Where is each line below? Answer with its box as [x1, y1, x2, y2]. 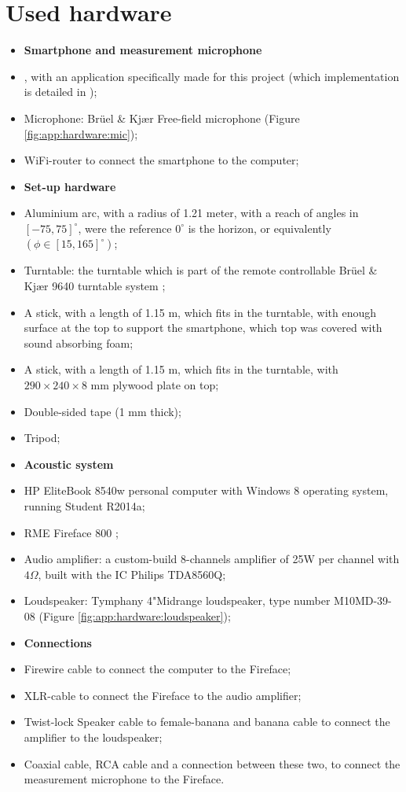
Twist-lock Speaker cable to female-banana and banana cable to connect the [24, 713, 390, 730]
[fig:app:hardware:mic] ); [24, 125, 138, 142]
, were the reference [78, 219, 172, 236]
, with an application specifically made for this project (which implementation [24, 68, 400, 84]
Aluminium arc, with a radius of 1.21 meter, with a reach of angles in [24, 204, 359, 221]
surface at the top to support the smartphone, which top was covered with [24, 319, 382, 336]
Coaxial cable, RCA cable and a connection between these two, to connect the [24, 755, 401, 772]
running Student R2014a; [24, 498, 145, 514]
